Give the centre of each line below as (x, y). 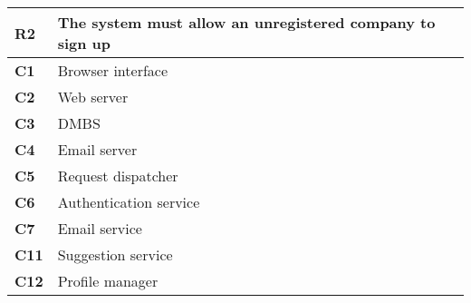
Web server (93, 97)
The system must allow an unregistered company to (246, 22)
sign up (84, 43)
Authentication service (129, 202)
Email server (97, 149)
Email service (100, 228)
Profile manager (108, 281)
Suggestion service (115, 254)
